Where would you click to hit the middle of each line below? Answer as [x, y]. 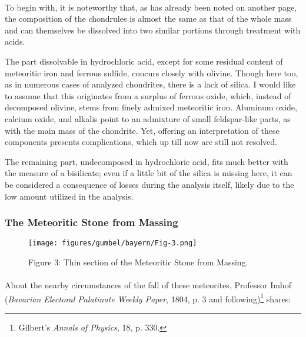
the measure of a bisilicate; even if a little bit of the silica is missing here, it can [149, 173]
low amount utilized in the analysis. [69, 196]
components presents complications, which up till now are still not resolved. [141, 142]
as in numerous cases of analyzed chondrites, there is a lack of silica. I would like [150, 84]
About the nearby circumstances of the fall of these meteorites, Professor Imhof [148, 285]
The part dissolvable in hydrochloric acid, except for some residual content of [144, 61]
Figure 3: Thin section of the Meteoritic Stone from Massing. [138, 262]
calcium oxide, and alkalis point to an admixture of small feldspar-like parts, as [148, 118]
